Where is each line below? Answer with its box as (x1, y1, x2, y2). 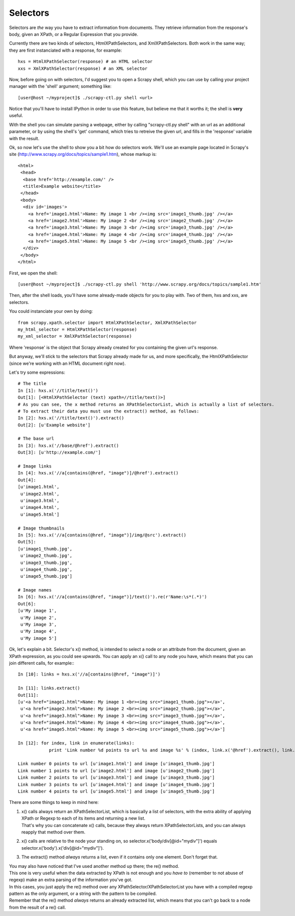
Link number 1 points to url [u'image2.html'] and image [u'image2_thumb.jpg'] (18, 768, 215, 773)
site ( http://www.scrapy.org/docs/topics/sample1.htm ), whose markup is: (9, 151, 157, 157)
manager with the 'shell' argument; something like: (9, 84, 112, 89)
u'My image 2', (20, 615, 57, 621)
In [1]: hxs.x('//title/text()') (18, 387, 98, 393)
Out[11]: (18, 692, 39, 698)
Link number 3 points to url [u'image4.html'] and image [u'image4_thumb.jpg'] (18, 782, 215, 787)
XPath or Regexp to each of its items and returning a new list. (21, 815, 146, 821)
